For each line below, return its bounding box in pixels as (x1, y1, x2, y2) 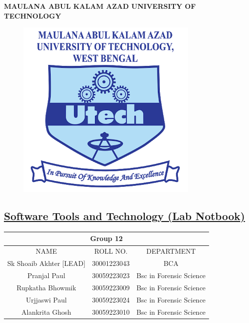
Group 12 (90, 233, 123, 243)
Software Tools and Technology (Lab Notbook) (4, 208, 245, 223)
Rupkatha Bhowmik (16, 282, 77, 292)
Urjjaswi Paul (26, 294, 67, 304)
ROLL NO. (94, 246, 128, 256)
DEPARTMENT (146, 246, 196, 256)
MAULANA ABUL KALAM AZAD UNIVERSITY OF (4, 1, 196, 11)
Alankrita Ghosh (21, 306, 72, 317)
